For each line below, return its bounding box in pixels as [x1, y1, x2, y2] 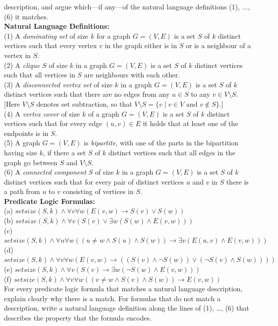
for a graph [96, 30, 131, 41]
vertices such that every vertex [4, 40, 97, 51]
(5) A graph [4, 137, 40, 148]
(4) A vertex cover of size [4, 108, 80, 119]
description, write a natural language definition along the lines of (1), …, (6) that [4, 303, 249, 313]
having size [4, 147, 37, 157]
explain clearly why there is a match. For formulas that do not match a [4, 293, 221, 303]
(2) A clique [4, 60, 40, 70]
